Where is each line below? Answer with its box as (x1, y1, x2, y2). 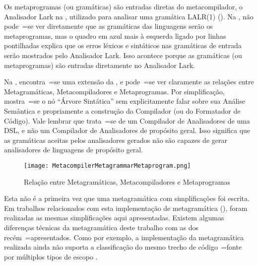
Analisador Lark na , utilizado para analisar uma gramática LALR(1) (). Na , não (4, 11, 254, 21)
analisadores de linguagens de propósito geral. (4, 144, 143, 155)
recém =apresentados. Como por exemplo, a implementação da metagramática (4, 232, 244, 242)
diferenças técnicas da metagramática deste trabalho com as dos (4, 222, 199, 232)
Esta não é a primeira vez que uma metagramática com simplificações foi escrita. (4, 193, 250, 203)
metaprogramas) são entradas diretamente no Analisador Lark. (4, 60, 195, 70)
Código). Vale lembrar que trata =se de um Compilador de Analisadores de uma (4, 115, 250, 126)
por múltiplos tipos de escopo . (4, 251, 98, 262)
